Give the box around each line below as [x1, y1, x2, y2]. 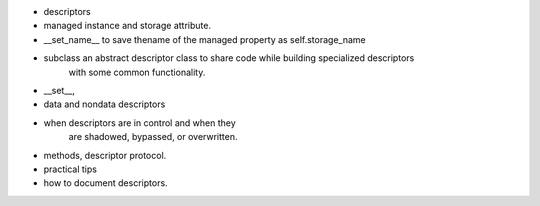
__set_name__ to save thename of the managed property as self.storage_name [43, 33, 367, 45]
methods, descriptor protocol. [43, 149, 167, 161]
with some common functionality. [68, 66, 206, 78]
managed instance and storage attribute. [43, 20, 212, 32]
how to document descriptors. [43, 177, 169, 189]
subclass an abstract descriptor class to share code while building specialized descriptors [43, 52, 415, 64]
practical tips [43, 163, 97, 175]
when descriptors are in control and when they [43, 116, 237, 129]
